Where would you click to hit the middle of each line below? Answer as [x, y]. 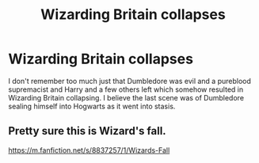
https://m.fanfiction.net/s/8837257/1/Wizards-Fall [89, 150]
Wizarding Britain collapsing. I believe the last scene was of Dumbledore [126, 97]
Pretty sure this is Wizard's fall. [87, 131]
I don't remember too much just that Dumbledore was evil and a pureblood [130, 81]
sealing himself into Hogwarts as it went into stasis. [92, 106]
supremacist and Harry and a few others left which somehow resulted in [126, 89]
